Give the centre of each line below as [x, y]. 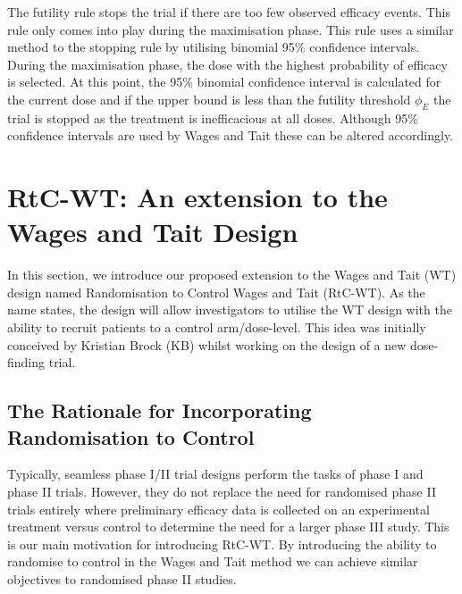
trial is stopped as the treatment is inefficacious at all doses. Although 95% [213, 117]
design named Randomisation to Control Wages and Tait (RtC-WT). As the [216, 292]
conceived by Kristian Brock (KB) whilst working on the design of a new [207, 344]
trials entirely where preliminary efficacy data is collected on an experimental [218, 509]
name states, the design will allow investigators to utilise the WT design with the [230, 310]
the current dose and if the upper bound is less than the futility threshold [209, 99]
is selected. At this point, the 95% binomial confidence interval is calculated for [224, 82]
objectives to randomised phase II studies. [122, 578]
